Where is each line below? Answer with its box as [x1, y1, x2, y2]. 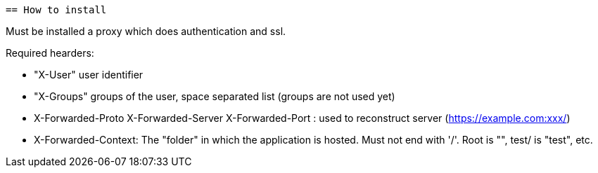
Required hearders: [6, 47, 94, 59]
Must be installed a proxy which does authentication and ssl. [6, 25, 286, 37]
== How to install [6, 4, 107, 15]
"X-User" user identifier [34, 69, 144, 81]
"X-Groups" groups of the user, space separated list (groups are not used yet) [34, 90, 395, 102]
